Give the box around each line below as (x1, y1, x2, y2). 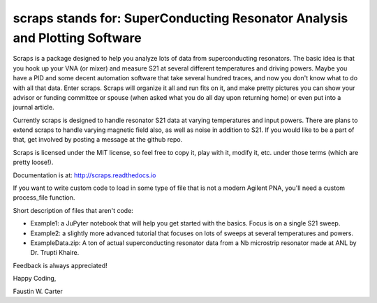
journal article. (13, 103, 54, 112)
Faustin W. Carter (13, 287, 63, 295)
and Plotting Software (13, 30, 142, 45)
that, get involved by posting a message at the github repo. (13, 135, 183, 144)
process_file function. (13, 193, 75, 202)
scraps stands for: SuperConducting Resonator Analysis (13, 10, 348, 26)
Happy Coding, (13, 274, 57, 283)
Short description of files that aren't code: (13, 206, 134, 214)
